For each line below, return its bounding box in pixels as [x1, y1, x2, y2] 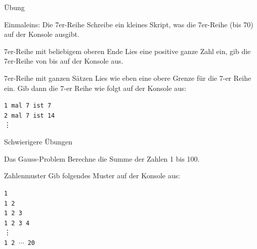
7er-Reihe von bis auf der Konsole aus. [4, 56, 123, 66]
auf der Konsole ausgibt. [4, 29, 79, 39]
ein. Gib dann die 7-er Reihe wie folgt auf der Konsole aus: [4, 82, 187, 93]
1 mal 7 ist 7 [4, 102, 52, 110]
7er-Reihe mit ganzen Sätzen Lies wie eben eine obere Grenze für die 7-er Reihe [4, 72, 251, 83]
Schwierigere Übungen [4, 136, 73, 147]
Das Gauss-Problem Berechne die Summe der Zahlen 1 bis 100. [4, 153, 200, 164]
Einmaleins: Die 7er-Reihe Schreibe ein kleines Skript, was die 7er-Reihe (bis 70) [4, 19, 253, 29]
